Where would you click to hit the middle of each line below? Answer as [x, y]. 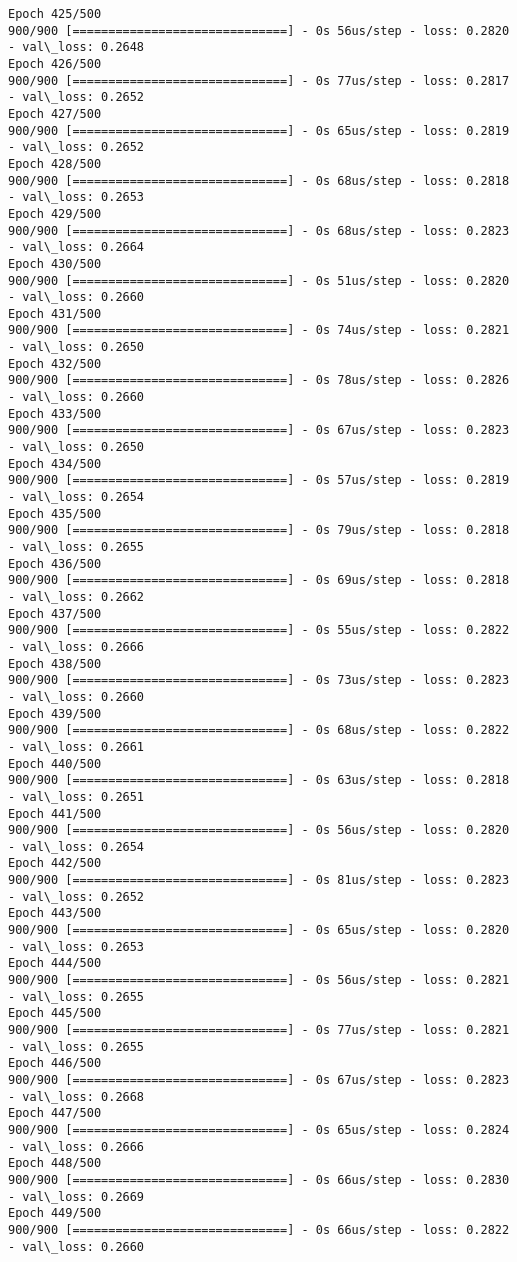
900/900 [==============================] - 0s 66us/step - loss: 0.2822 [259, 1229]
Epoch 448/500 [55, 1163]
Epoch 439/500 [55, 713]
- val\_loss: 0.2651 [76, 796]
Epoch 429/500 [55, 213]
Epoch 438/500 [55, 663]
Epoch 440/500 [55, 763]
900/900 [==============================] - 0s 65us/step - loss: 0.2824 [259, 1129]
